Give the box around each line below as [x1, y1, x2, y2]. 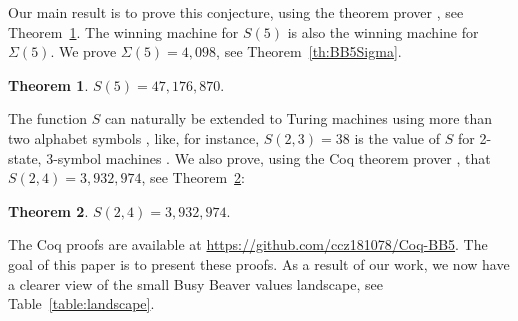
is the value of [354, 127, 441, 148]
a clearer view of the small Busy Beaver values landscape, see [8, 273, 383, 294]
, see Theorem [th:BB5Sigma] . [216, 41, 402, 62]
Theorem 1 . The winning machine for [8, 21, 239, 42]
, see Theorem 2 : [141, 167, 245, 188]
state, [8, 147, 42, 168]
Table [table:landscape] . [8, 293, 155, 314]
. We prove [50, 41, 117, 62]
